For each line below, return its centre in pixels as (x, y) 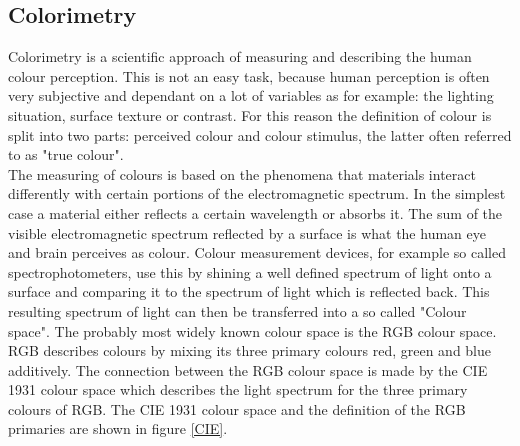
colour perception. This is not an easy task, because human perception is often (249, 75)
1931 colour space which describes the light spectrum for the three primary (238, 389)
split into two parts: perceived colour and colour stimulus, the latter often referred (260, 134)
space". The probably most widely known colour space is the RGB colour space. (252, 330)
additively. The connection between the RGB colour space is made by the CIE (248, 369)
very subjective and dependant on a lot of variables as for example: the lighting (251, 95)
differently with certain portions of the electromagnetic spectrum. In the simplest (257, 193)
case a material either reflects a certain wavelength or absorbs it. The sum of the (255, 212)
